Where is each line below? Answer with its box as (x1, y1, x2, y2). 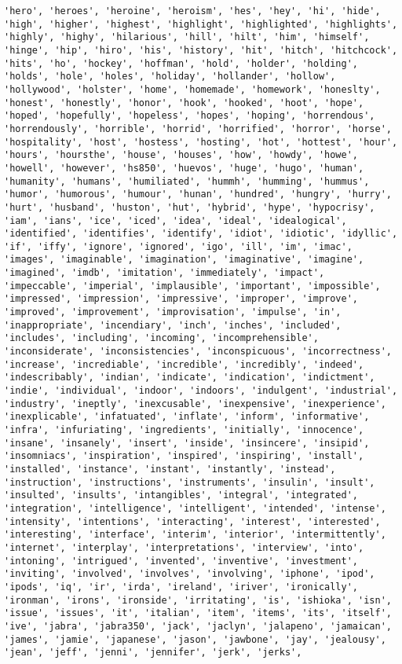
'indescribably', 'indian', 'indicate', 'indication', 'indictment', (4, 372, 375, 383)
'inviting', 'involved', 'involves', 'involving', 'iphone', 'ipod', (4, 568, 375, 580)
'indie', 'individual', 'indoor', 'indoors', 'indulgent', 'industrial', (4, 385, 398, 397)
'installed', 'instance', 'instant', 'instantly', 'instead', (4, 463, 336, 475)
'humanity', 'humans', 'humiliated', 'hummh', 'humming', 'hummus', (4, 175, 370, 187)
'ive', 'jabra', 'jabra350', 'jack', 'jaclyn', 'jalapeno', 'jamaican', (4, 620, 392, 632)
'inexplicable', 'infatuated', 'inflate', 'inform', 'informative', (4, 411, 370, 423)
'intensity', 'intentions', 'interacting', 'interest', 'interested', (4, 515, 381, 527)
